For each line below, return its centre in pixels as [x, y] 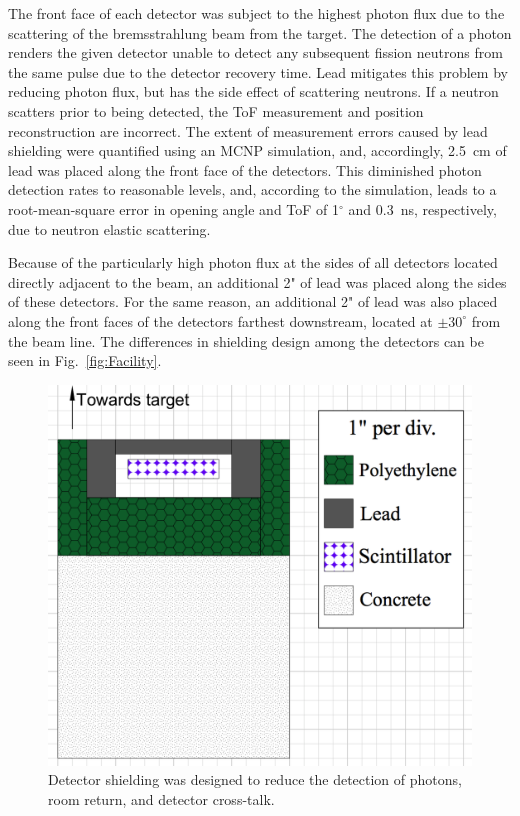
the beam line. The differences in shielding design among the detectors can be [246, 340]
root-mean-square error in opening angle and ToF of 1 [174, 208]
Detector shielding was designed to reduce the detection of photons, [255, 779]
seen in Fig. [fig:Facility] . [85, 360]
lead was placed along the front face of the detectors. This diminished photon [245, 169]
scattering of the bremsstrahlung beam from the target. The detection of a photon [260, 32]
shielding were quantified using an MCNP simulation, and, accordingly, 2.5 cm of [257, 150]
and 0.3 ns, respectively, [422, 208]
